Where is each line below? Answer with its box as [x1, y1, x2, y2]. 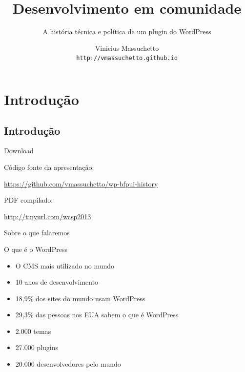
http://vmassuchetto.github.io [76, 55, 178, 62]
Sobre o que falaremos [4, 227, 70, 238]
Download [4, 145, 34, 156]
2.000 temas [15, 326, 51, 336]
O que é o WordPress [4, 244, 67, 254]
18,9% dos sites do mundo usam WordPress [15, 293, 145, 303]
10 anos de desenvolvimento [15, 277, 99, 287]
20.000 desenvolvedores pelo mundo [15, 359, 121, 369]
